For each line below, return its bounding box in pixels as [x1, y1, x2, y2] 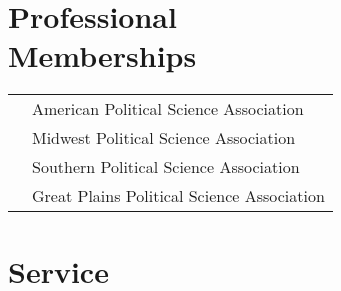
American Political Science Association [32, 97, 304, 121]
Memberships [8, 35, 197, 76]
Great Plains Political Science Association [32, 184, 325, 208]
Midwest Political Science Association [32, 126, 296, 150]
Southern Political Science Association [32, 155, 300, 179]
